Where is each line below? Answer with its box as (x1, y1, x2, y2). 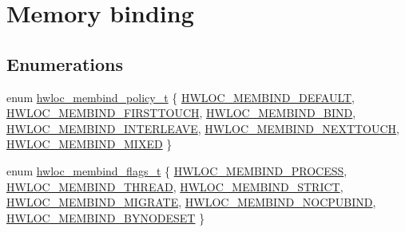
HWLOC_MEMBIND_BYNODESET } (6, 209, 205, 226)
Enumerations (6, 51, 124, 76)
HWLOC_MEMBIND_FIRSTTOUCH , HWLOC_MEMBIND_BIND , (6, 104, 356, 121)
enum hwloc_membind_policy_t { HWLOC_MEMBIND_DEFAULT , (6, 88, 355, 105)
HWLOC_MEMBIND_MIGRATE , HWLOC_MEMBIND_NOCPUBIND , (6, 194, 376, 210)
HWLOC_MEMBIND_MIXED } (6, 136, 173, 152)
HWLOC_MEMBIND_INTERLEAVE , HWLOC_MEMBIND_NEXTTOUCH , (6, 120, 400, 136)
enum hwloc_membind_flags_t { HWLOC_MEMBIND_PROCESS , (6, 162, 347, 179)
